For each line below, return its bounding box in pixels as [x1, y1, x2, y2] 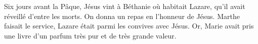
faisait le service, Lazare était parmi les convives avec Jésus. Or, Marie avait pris [4, 20, 254, 31]
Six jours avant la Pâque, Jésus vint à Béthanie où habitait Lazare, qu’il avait [4, 1, 245, 11]
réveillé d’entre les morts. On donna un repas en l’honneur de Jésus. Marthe [4, 10, 240, 21]
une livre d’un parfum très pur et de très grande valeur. [4, 30, 177, 40]
